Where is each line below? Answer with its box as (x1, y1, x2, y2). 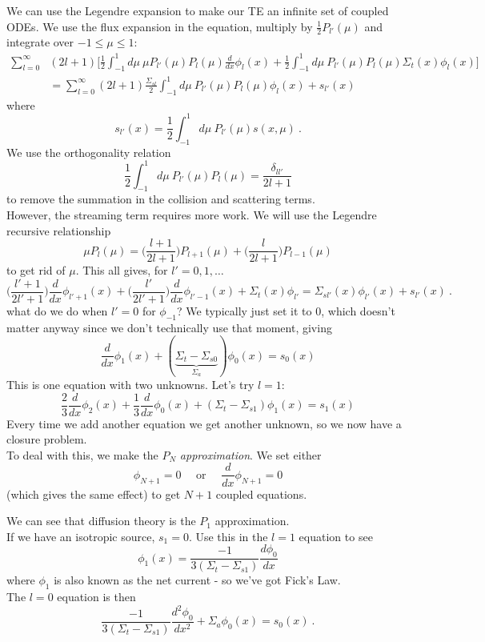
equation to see (299, 528, 373, 544)
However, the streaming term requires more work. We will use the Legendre (6, 207, 377, 223)
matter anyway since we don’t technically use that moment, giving (6, 319, 332, 335)
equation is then (57, 588, 136, 604)
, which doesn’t (321, 302, 395, 319)
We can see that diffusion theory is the (6, 512, 196, 529)
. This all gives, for (75, 262, 168, 279)
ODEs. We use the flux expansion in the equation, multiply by (6, 18, 313, 34)
